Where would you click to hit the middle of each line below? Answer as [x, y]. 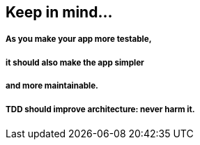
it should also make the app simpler [75, 62]
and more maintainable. [52, 86]
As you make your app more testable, [79, 39]
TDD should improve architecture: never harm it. [100, 109]
